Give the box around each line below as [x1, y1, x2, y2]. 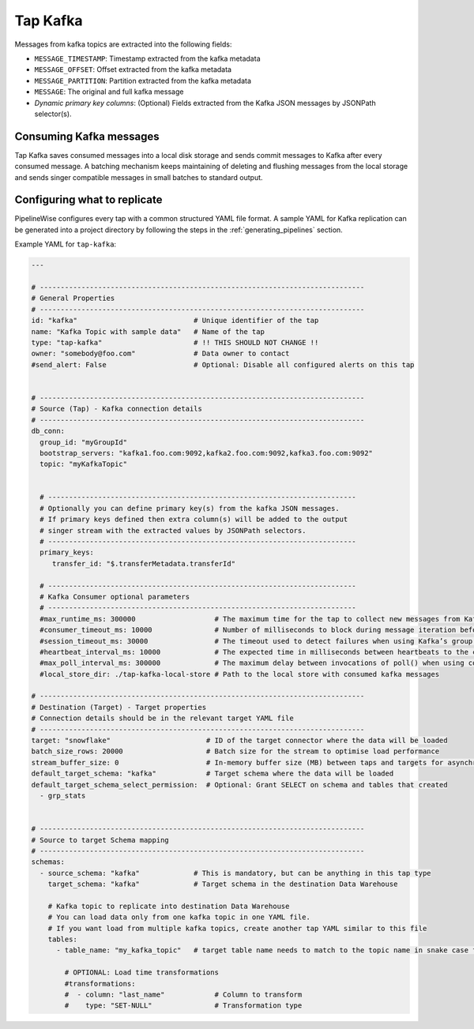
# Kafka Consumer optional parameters [39, 592, 190, 601]
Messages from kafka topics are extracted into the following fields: [14, 39, 232, 49]
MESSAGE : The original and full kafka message [34, 87, 184, 96]
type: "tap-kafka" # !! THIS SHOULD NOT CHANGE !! [31, 338, 319, 347]
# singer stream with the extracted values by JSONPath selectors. [39, 526, 307, 535]
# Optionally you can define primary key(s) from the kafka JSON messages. [39, 504, 340, 513]
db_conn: [31, 426, 66, 436]
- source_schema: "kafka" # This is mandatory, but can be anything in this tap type [39, 869, 431, 877]
